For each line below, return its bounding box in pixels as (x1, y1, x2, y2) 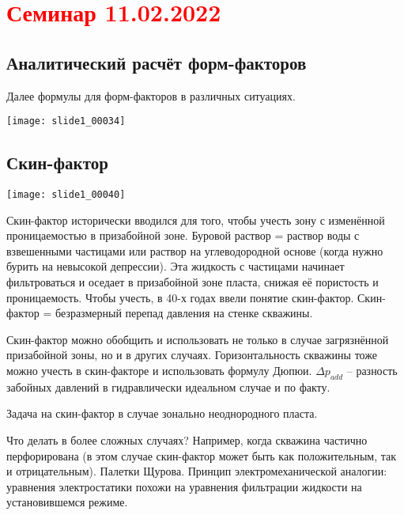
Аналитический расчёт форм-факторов (6, 50, 307, 74)
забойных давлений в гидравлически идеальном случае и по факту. (6, 378, 330, 395)
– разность (346, 362, 398, 379)
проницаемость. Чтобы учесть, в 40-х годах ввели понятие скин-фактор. (6, 289, 354, 305)
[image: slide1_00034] (6, 115, 126, 127)
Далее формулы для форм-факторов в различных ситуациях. (6, 87, 296, 104)
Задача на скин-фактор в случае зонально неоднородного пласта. (6, 405, 318, 422)
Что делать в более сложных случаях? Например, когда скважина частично (6, 432, 368, 449)
